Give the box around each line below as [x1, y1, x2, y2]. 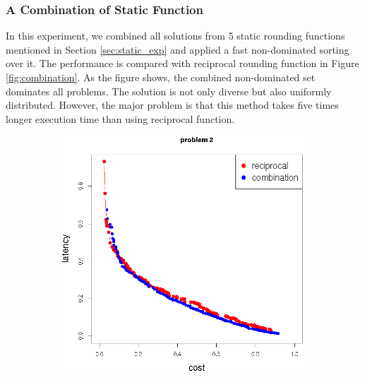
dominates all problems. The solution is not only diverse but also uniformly [6, 83, 332, 98]
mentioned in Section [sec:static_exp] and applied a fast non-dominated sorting [6, 42, 349, 57]
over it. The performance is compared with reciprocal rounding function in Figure [6, 56, 359, 71]
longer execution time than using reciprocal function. [6, 111, 235, 126]
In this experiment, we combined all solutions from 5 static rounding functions [6, 28, 345, 43]
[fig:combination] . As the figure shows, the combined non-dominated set [6, 70, 316, 84]
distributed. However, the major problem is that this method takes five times [6, 97, 339, 112]
